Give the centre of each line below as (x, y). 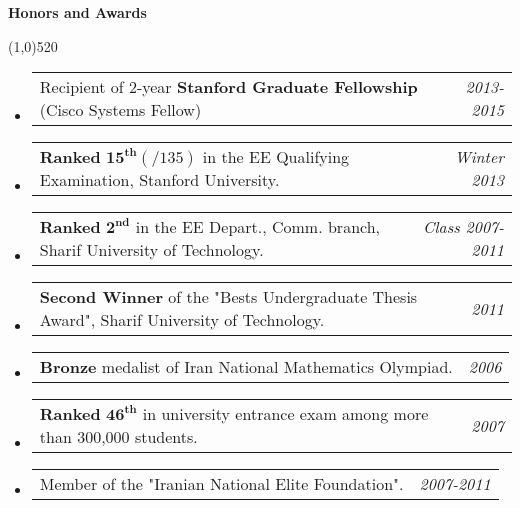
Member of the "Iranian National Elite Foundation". (221, 484)
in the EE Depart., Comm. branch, (258, 227)
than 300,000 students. (118, 437)
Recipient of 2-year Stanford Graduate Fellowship (228, 87)
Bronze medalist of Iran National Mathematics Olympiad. (246, 367)
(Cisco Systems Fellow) (120, 110)
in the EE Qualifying (276, 157)
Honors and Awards (77, 12)
